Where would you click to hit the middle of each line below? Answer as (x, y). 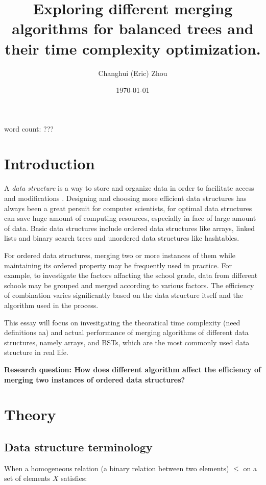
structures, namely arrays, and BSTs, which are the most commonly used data (127, 342)
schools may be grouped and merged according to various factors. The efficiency (129, 285)
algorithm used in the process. (51, 305)
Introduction (50, 163)
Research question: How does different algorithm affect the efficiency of (132, 369)
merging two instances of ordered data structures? (95, 379)
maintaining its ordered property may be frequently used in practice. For (118, 265)
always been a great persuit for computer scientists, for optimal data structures (128, 208)
